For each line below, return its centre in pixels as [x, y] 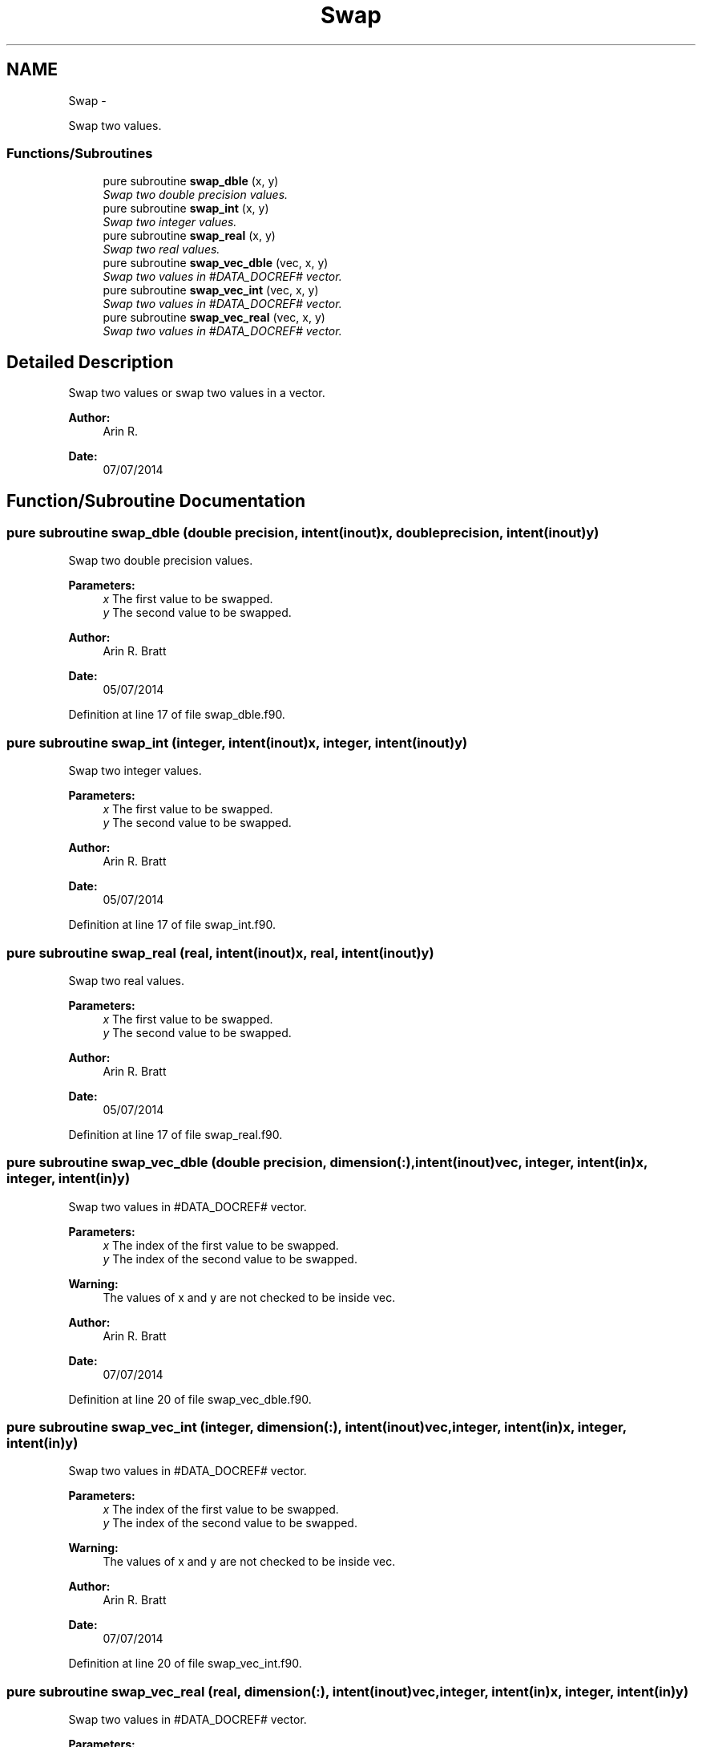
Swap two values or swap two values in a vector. [197, 393]
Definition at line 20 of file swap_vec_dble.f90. [190, 1399]
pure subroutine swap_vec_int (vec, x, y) [211, 290]
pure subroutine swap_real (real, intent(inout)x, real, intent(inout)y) [220, 953]
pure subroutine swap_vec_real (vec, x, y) [214, 318]
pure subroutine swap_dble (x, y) [191, 181]
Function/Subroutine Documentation [156, 501]
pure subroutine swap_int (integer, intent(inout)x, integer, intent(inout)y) [237, 742]
